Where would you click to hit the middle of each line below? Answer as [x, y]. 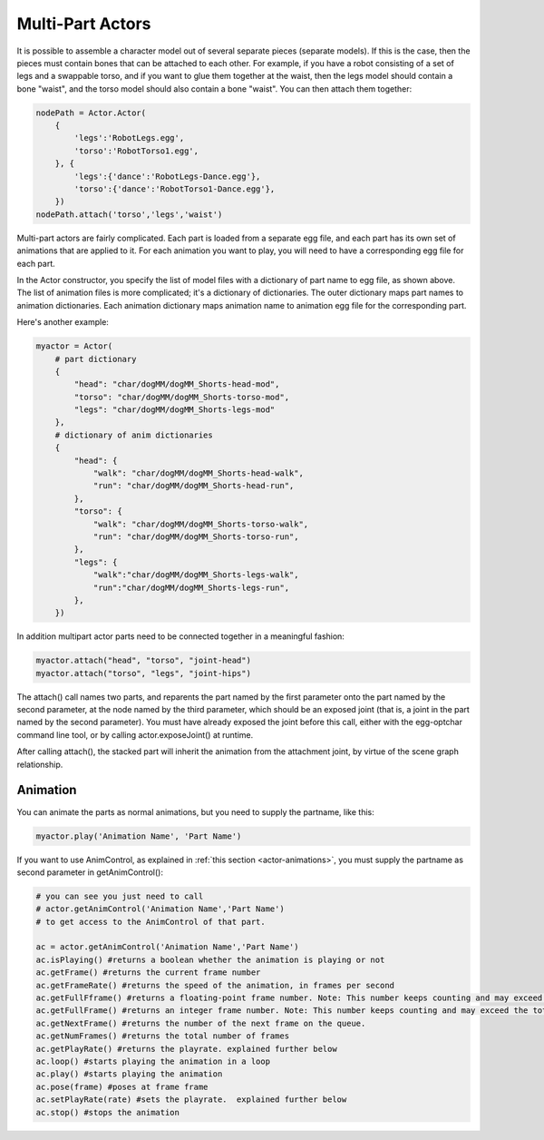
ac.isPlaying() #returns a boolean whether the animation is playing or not [210, 959]
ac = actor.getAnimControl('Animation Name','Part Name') [167, 947]
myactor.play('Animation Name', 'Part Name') [139, 836]
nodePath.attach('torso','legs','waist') [129, 214]
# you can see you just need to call [120, 896]
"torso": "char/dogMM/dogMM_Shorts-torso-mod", [182, 397]
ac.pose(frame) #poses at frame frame [122, 1086]
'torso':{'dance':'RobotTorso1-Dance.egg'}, [175, 189]
